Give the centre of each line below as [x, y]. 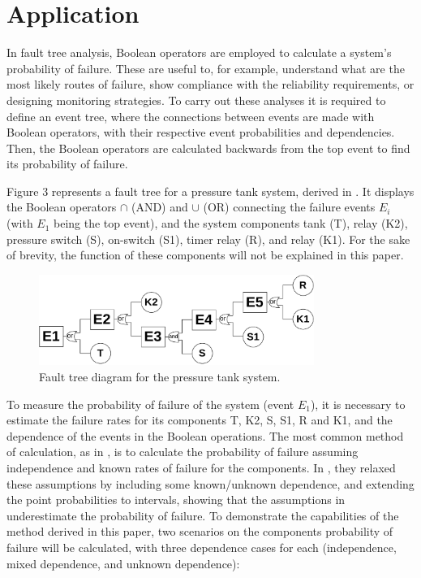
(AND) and [159, 207]
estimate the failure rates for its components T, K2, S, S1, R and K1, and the [200, 420]
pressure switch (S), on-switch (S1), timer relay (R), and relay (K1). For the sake [208, 239]
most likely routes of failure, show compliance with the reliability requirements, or [210, 84]
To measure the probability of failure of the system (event [150, 404]
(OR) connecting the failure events [289, 207]
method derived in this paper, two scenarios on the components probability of [200, 531]
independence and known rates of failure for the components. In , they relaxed [201, 468]
